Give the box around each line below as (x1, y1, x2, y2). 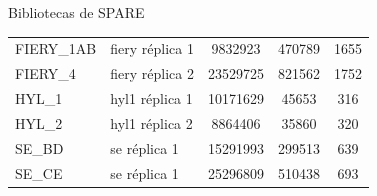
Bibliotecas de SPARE (8, 2, 145, 22)
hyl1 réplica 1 (110, 88, 193, 109)
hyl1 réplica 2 (110, 112, 193, 133)
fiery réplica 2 (110, 63, 194, 84)
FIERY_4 (15, 63, 76, 84)
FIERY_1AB (15, 38, 97, 59)
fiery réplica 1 (110, 38, 194, 59)
